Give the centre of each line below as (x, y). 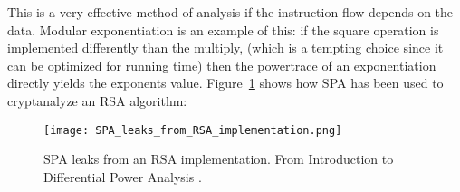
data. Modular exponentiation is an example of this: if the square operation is (223, 29)
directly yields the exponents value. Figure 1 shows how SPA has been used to (225, 83)
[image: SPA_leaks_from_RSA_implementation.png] (193, 130)
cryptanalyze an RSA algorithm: (97, 100)
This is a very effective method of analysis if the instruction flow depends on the (230, 12)
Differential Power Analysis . (123, 176)
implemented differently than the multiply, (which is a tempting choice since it (225, 48)
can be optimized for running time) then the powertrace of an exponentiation (222, 65)
